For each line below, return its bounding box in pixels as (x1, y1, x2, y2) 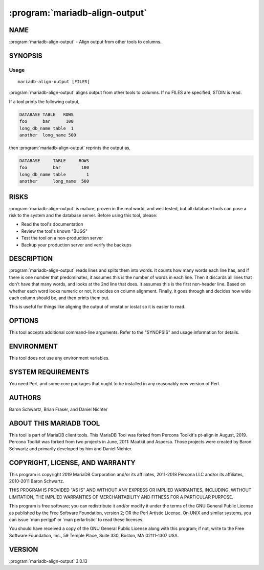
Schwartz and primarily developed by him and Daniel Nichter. (9, 445, 132, 452)
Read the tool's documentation (21, 221, 83, 227)
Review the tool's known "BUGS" (21, 228, 88, 234)
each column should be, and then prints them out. (9, 295, 110, 301)
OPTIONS (9, 317, 39, 325)
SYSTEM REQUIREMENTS (9, 368, 89, 376)
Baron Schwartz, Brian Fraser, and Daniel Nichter (9, 406, 108, 413)
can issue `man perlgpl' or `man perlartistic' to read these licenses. (9, 516, 144, 523)
